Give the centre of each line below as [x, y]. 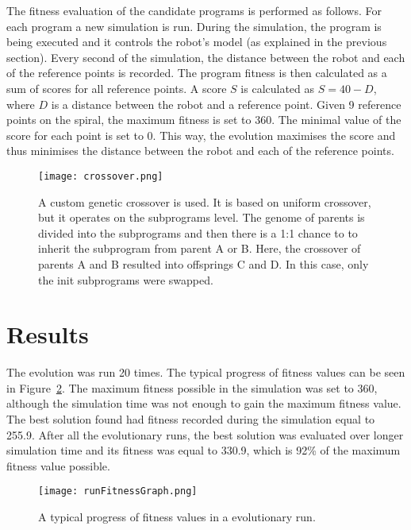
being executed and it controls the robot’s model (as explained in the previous [197, 42]
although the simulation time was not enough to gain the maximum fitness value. [204, 403]
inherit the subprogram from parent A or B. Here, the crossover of [200, 248]
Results [48, 334]
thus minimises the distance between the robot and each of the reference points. [200, 151]
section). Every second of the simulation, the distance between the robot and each [206, 57]
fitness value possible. [58, 465]
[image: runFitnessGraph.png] [118, 491]
